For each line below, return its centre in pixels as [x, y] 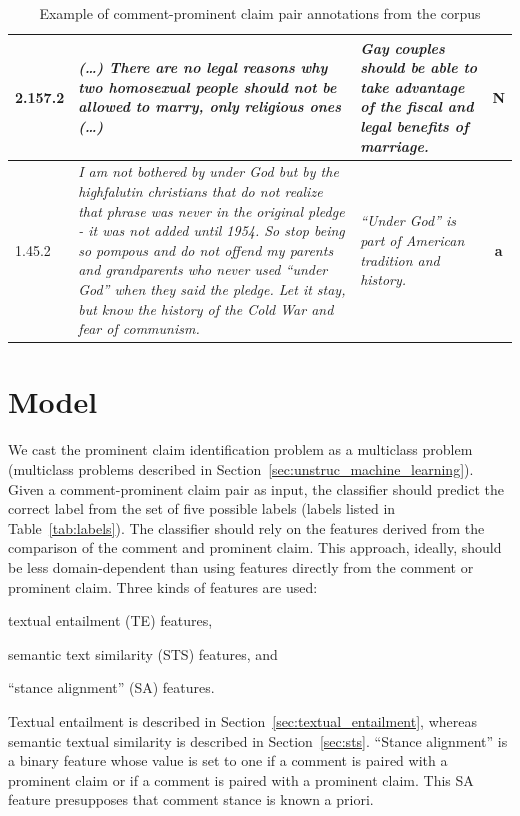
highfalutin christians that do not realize [200, 191]
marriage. [394, 145]
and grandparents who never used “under [203, 269]
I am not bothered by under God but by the [208, 171]
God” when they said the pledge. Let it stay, [212, 288]
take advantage [412, 86]
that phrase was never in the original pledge [211, 210]
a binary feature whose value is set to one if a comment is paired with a [228, 760]
